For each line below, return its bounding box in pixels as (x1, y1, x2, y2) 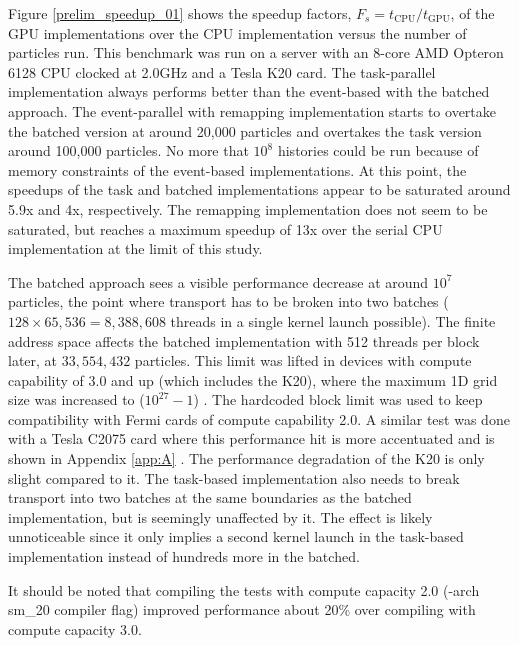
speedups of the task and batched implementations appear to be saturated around (8, 179, 511, 200)
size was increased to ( (8, 389, 145, 410)
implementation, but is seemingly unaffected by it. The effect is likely (8, 506, 433, 527)
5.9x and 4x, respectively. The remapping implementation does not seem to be (8, 198, 488, 219)
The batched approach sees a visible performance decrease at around (8, 271, 429, 292)
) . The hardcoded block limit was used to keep (193, 389, 483, 410)
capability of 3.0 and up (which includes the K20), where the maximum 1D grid (8, 369, 498, 390)
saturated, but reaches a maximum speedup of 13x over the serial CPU (8, 218, 443, 239)
